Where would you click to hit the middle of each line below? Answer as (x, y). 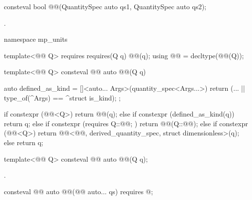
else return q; (24, 142)
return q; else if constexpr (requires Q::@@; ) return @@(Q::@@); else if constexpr (126, 123)
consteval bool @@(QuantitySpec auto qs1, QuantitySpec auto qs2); (105, 6)
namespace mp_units (36, 39)
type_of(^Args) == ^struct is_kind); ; (62, 97)
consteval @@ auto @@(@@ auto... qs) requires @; (79, 191)
